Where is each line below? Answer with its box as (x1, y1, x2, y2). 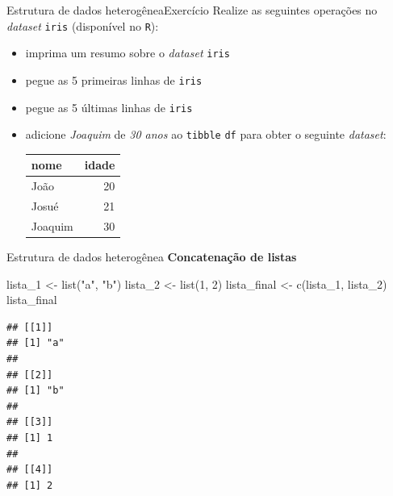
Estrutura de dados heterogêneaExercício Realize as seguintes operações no (6, 2, 378, 18)
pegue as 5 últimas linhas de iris (25, 98, 193, 115)
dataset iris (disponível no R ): (6, 17, 159, 34)
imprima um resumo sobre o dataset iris (25, 44, 230, 61)
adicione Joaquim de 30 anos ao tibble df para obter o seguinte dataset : (25, 126, 387, 143)
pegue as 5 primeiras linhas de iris (25, 71, 203, 88)
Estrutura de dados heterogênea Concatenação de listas (6, 248, 297, 265)
